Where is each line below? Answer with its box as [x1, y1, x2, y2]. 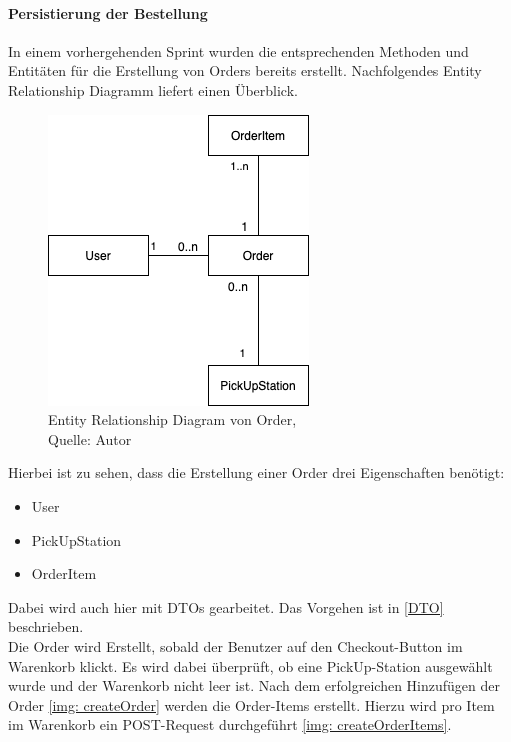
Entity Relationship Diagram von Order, [48, 409, 297, 430]
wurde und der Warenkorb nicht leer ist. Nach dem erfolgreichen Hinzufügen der [8, 675, 500, 696]
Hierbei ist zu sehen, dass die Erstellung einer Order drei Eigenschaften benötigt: [8, 462, 505, 483]
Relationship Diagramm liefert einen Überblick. [8, 79, 298, 100]
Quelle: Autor [48, 428, 132, 449]
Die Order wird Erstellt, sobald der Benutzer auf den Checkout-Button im [8, 635, 463, 656]
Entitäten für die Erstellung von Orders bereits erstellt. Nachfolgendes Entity [8, 60, 482, 81]
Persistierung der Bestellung [8, 2, 208, 23]
